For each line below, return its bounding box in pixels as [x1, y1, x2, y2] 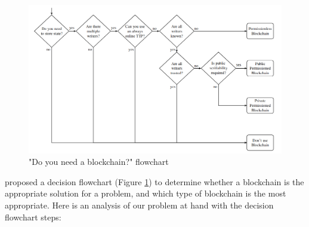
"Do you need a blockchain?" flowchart [29, 155, 169, 168]
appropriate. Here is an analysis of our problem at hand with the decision [5, 198, 274, 211]
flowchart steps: [5, 210, 61, 223]
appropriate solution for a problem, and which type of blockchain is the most [5, 187, 286, 200]
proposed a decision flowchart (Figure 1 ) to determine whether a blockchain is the [5, 175, 304, 188]
